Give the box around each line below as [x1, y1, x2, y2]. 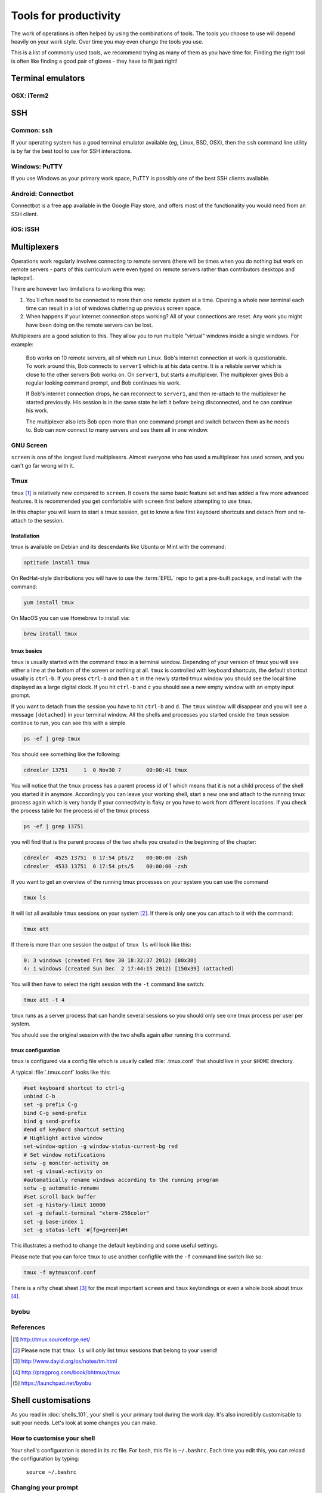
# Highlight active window [23, 1135, 103, 1141]
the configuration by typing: [11, 1455, 80, 1462]
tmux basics [11, 647, 42, 655]
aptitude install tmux [23, 559, 90, 566]
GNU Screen [11, 441, 48, 449]
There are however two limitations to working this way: [11, 285, 145, 293]
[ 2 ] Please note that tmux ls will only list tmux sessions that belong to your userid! [13, 1347, 218, 1354]
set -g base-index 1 [23, 1218, 83, 1225]
